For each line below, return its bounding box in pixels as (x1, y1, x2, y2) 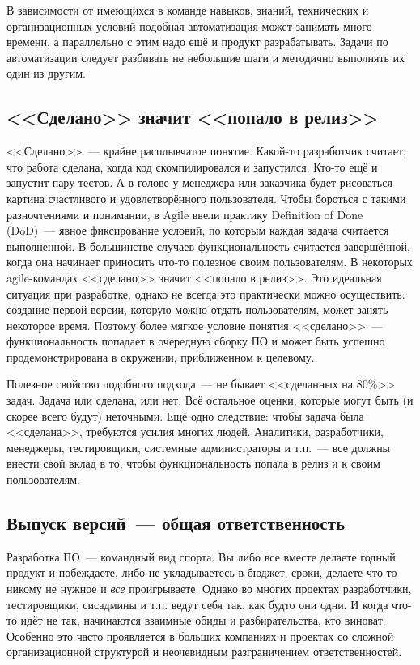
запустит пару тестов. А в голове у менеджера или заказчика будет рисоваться (6, 174, 392, 191)
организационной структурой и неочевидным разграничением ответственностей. (6, 643, 402, 660)
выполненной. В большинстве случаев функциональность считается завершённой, (6, 237, 410, 254)
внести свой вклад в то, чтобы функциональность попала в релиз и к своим (6, 455, 380, 472)
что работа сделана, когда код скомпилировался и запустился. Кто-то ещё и (6, 158, 378, 175)
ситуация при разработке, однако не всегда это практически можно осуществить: (6, 285, 405, 302)
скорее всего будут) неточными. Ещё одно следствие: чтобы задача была (6, 407, 364, 424)
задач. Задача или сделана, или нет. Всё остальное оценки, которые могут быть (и (6, 392, 414, 409)
